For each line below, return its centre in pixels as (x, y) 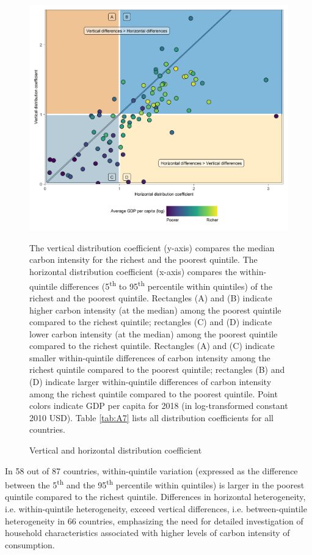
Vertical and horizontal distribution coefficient (116, 450)
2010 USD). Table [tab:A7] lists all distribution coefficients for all (152, 417)
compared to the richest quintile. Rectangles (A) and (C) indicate (152, 346)
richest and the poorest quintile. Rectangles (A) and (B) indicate (151, 297)
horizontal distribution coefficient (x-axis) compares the (133, 272)
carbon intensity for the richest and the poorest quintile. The (143, 259)
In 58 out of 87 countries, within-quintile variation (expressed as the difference (151, 470)
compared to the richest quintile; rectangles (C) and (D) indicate (151, 322)
